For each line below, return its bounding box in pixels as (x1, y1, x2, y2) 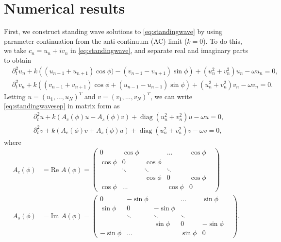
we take (4, 45, 27, 55)
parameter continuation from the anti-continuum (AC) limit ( (4, 35, 187, 46)
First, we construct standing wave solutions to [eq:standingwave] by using (4, 26, 222, 36)
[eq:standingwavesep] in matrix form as (4, 101, 120, 111)
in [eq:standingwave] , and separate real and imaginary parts (70, 45, 248, 55)
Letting (4, 91, 26, 101)
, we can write (150, 91, 192, 101)
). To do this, (203, 35, 242, 46)
